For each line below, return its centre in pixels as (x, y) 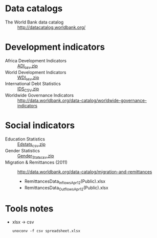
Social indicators (40, 126)
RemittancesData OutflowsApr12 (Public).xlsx (66, 188)
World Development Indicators (36, 72)
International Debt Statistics (33, 84)
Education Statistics (25, 139)
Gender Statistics (22, 151)
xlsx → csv (23, 222)
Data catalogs (34, 9)
